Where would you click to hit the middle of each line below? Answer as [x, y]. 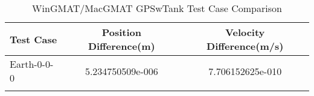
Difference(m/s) [245, 46]
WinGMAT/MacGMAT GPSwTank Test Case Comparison [157, 8]
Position [121, 32]
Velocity [245, 32]
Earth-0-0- [32, 64]
